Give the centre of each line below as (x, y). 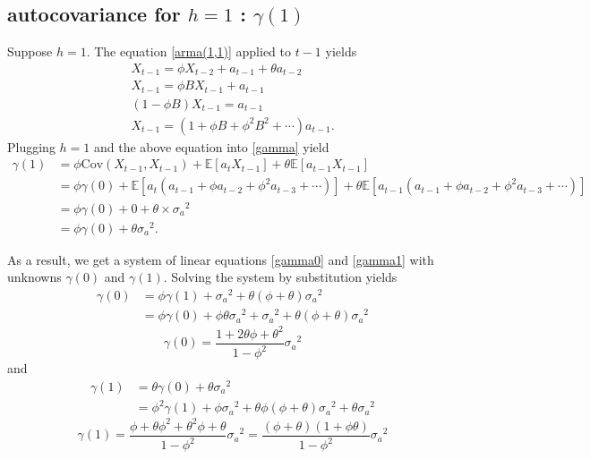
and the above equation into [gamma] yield (211, 146)
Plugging (31, 146)
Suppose (30, 51)
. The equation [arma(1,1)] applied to (188, 51)
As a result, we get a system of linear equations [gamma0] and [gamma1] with (221, 259)
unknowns (34, 277)
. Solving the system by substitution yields (280, 277)
